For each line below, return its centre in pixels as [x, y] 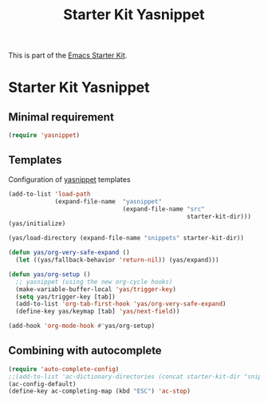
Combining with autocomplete [85, 351]
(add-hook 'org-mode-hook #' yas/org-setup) [82, 326]
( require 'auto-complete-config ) [64, 369]
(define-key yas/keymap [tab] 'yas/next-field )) [98, 312]
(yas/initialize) [37, 224]
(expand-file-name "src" [164, 209]
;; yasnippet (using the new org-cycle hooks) [94, 282]
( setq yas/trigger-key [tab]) [65, 297]
